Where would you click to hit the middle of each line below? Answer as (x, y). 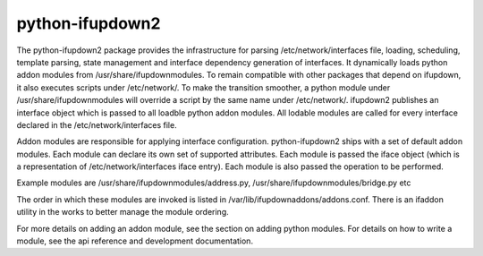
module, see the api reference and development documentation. (135, 241)
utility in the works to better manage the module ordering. (123, 212)
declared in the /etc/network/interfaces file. (97, 124)
